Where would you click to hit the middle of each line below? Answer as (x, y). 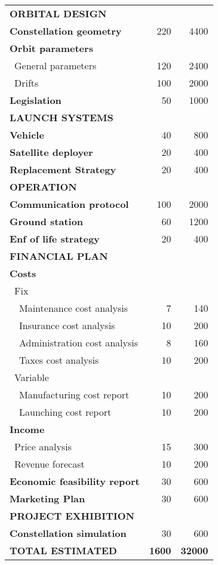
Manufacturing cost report (74, 394)
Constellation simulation (68, 533)
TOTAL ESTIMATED (63, 550)
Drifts (27, 83)
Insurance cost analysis (67, 325)
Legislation (36, 100)
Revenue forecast (50, 464)
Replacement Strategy (63, 169)
